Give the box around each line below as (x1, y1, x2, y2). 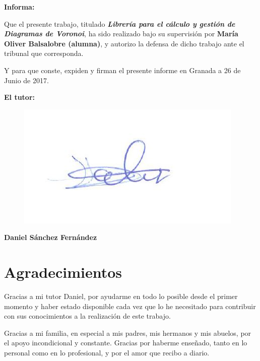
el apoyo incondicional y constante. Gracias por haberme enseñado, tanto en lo (4, 337, 247, 348)
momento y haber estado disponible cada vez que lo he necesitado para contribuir (4, 300, 256, 311)
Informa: (4, 2, 35, 12)
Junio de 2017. (4, 75, 49, 85)
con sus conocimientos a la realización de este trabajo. (4, 311, 171, 321)
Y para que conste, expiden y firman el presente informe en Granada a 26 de (4, 65, 241, 75)
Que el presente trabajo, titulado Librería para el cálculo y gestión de (4, 18, 235, 29)
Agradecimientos (4, 262, 122, 282)
